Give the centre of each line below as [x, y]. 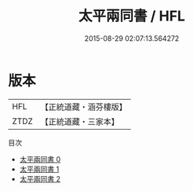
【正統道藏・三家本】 [80, 121]
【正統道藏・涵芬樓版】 [84, 107]
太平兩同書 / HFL [132, 16]
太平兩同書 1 [39, 169]
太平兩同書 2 [40, 178]
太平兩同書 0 [40, 159]
